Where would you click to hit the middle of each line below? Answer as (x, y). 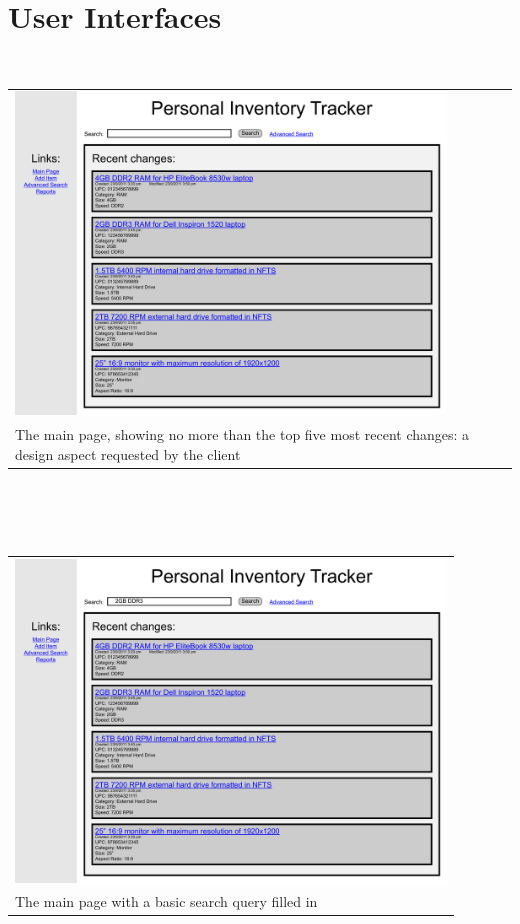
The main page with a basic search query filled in (166, 901)
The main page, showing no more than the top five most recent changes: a (242, 434)
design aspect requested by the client (128, 453)
